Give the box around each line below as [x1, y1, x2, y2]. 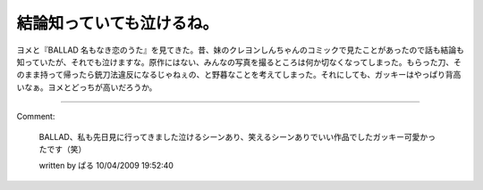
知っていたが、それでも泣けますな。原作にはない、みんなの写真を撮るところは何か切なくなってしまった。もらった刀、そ [16, 56, 462, 67]
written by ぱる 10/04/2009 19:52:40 [38, 161, 174, 171]
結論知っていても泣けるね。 [16, 13, 219, 33]
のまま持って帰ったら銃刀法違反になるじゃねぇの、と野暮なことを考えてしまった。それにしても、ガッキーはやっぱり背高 [16, 70, 462, 80]
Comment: [16, 112, 55, 122]
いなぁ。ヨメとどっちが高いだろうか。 [16, 81, 157, 93]
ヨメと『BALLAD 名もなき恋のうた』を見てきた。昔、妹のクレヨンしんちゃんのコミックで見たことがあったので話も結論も [16, 45, 464, 55]
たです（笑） [38, 144, 87, 154]
